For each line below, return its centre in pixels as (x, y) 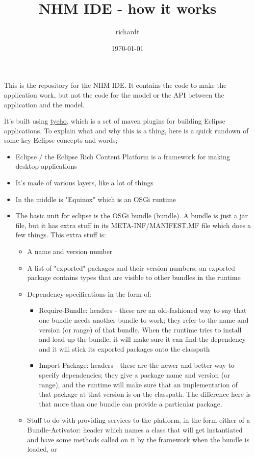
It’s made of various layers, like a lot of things (84, 183)
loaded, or (42, 449)
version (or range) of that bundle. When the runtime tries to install (140, 329)
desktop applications (46, 166)
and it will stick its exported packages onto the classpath (124, 348)
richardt (127, 32)
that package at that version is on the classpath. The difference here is (145, 394)
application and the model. (44, 104)
